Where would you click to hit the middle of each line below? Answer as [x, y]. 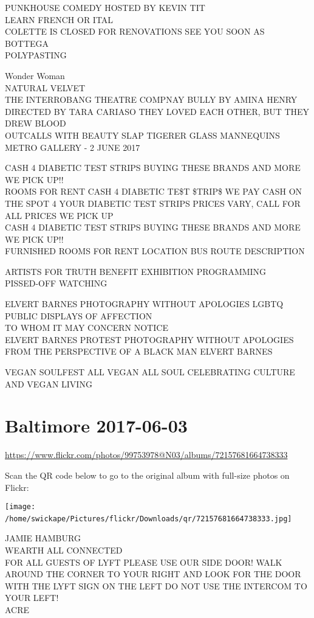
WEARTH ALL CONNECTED [64, 550]
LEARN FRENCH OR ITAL [59, 19]
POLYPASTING [36, 55]
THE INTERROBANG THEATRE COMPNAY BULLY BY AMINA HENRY [151, 99]
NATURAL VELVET [45, 87]
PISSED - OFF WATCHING [56, 283]
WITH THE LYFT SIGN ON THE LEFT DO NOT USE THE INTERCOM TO [156, 585]
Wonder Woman [35, 75]
